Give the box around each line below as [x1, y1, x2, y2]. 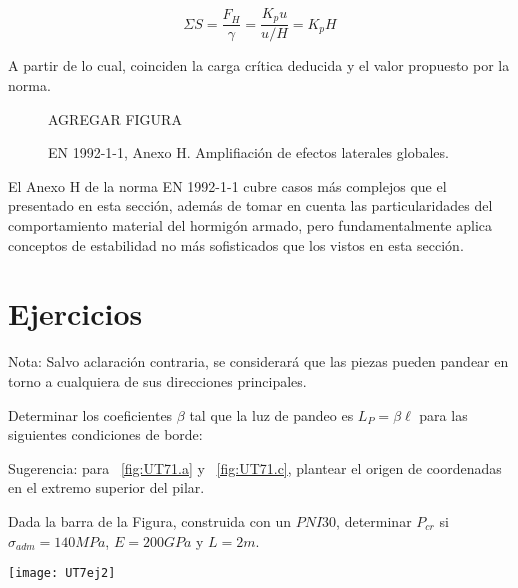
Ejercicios [8, 293, 143, 334]
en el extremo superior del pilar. [8, 477, 205, 498]
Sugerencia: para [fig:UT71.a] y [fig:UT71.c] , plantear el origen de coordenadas [8, 457, 502, 478]
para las [419, 404, 468, 425]
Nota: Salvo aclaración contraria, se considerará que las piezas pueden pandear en [8, 351, 509, 372]
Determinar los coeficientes [8, 404, 173, 425]
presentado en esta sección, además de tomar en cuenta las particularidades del [8, 195, 493, 216]
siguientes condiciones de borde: [8, 424, 203, 445]
